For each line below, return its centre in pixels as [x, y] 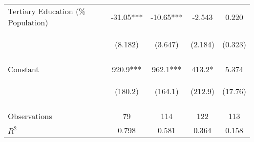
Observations [30, 116]
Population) [28, 22]
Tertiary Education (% [47, 11]
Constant [23, 69]
